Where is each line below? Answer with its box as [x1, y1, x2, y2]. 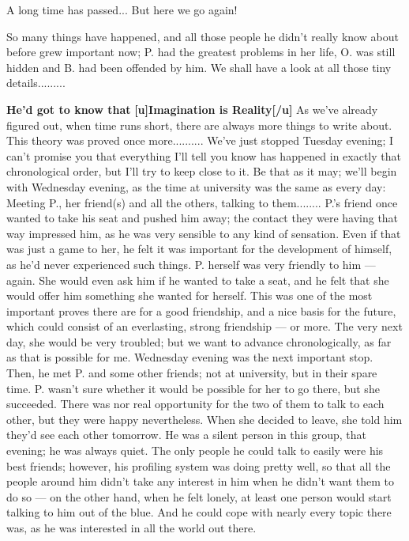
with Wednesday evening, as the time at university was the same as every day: [6, 178, 386, 195]
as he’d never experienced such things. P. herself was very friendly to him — [6, 255, 376, 272]
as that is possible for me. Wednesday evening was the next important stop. [6, 349, 373, 365]
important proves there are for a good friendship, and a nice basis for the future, [6, 302, 396, 319]
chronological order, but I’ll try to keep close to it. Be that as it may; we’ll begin [6, 163, 397, 180]
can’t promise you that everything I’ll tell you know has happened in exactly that [6, 147, 401, 164]
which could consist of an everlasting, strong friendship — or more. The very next [6, 318, 403, 335]
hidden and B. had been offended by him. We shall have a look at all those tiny [6, 59, 392, 75]
